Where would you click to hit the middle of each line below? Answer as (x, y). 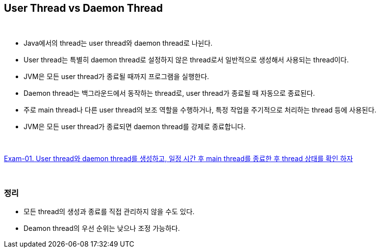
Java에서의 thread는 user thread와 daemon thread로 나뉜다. (118, 43)
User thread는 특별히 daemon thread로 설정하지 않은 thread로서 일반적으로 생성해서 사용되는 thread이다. (186, 60)
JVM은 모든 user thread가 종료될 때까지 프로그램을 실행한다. (116, 77)
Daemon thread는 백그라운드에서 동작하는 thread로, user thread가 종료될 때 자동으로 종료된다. (169, 93)
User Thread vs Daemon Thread (83, 8)
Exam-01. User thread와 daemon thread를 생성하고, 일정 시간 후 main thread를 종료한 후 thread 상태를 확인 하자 (178, 159)
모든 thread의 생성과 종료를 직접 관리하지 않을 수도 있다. (109, 212)
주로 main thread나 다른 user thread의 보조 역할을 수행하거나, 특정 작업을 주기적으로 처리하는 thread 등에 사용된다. (200, 110)
